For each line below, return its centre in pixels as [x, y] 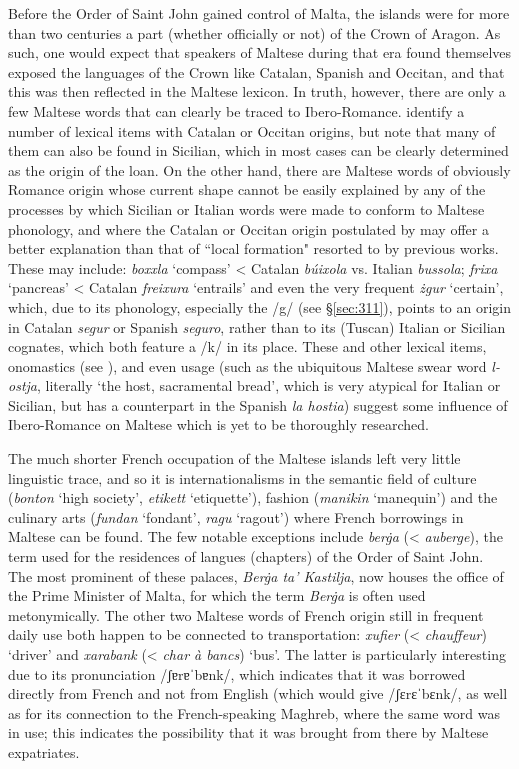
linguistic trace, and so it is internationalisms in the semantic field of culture [242, 477]
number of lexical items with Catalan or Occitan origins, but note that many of [252, 130]
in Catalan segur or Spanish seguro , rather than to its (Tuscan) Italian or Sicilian [257, 326]
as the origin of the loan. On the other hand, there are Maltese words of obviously [259, 169]
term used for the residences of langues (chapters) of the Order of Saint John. [246, 556]
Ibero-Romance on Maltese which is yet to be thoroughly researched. [218, 424]
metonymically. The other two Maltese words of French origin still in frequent [246, 614]
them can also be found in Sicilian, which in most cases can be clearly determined [258, 150]
